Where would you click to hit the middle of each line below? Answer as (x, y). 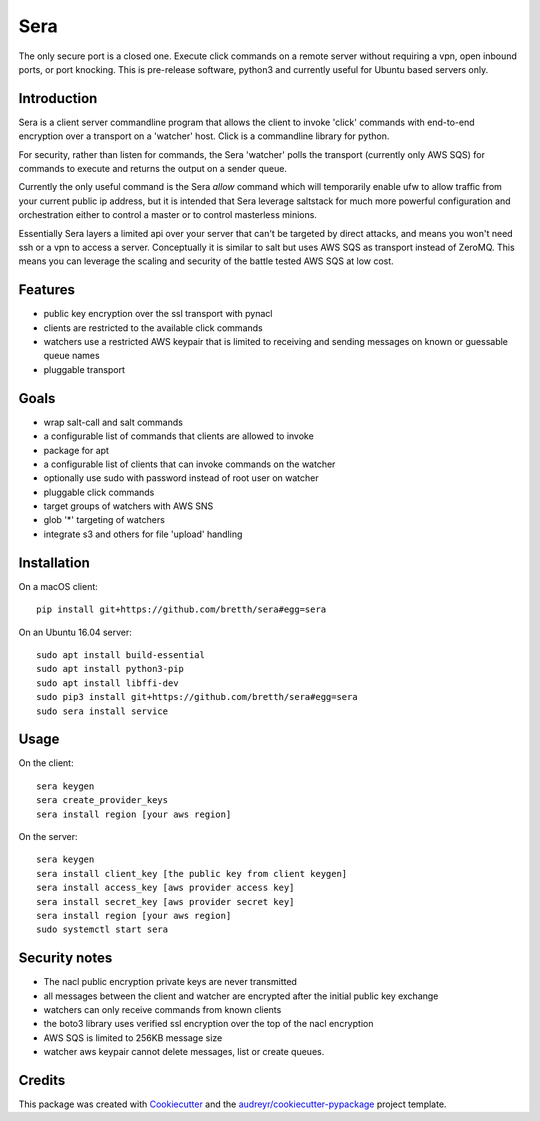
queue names (71, 356)
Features (46, 290)
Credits (42, 1080)
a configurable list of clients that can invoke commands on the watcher (189, 464)
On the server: (48, 836)
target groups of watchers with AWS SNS (128, 506)
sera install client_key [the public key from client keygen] (192, 873)
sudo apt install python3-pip (110, 669)
